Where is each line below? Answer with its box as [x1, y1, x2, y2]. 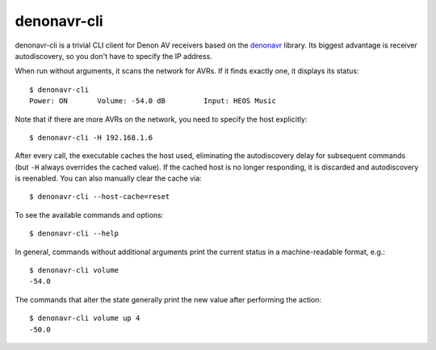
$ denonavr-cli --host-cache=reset [29, 192, 170, 202]
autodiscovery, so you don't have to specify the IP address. [15, 51, 213, 60]
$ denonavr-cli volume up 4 [29, 314, 140, 323]
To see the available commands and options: [15, 210, 164, 219]
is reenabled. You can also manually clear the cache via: [15, 173, 202, 183]
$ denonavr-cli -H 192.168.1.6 [29, 133, 153, 142]
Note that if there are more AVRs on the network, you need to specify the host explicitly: [15, 114, 308, 124]
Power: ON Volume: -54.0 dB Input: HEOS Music [29, 97, 276, 106]
